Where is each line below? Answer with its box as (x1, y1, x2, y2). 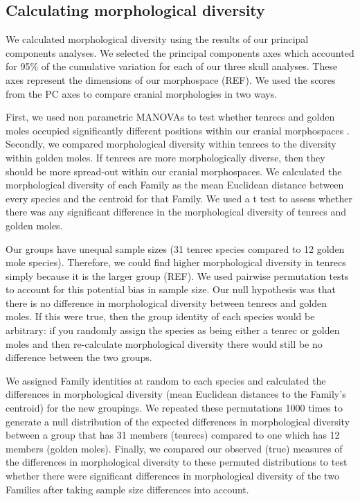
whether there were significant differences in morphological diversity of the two (6, 468, 339, 483)
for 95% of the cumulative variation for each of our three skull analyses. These (6, 59, 338, 73)
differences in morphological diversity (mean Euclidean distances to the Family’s (6, 387, 346, 401)
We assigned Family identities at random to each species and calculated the (6, 373, 326, 387)
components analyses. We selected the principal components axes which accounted (6, 45, 354, 60)
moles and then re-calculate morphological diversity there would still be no (6, 336, 323, 351)
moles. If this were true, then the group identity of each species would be (6, 309, 315, 324)
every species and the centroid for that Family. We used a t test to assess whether (6, 191, 353, 205)
